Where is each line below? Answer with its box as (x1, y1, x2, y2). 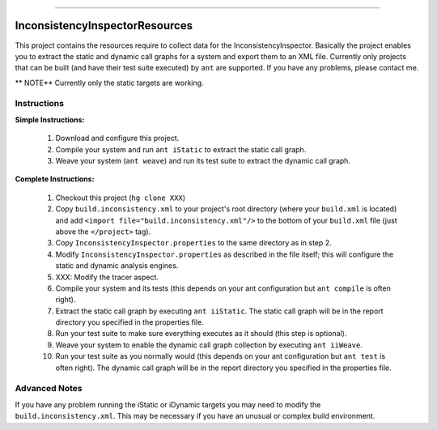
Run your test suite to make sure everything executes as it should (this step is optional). (55, 329, 347, 338)
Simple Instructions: (15, 114, 85, 125)
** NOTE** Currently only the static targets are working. (15, 78, 204, 87)
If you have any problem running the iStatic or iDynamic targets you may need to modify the (15, 399, 321, 409)
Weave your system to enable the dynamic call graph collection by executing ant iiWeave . (55, 340, 363, 350)
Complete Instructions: (15, 174, 95, 184)
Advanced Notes (15, 383, 83, 394)
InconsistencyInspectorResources (15, 19, 193, 32)
